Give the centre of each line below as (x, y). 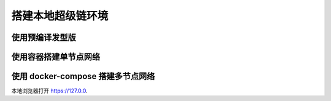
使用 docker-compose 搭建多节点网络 (83, 76)
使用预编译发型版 (44, 37)
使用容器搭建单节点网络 (56, 57)
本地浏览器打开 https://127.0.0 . (50, 91)
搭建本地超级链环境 (60, 16)
